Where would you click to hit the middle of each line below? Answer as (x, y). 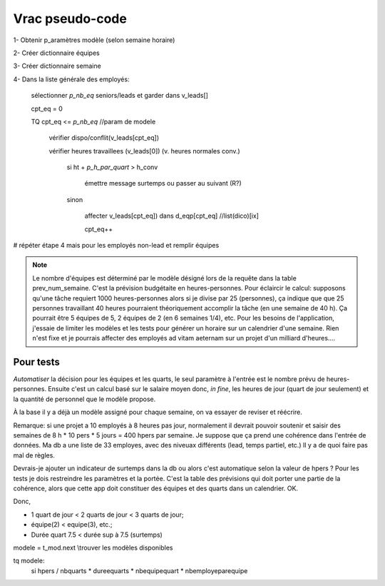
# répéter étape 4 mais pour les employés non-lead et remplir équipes (116, 246)
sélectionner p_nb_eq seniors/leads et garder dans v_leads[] (119, 96)
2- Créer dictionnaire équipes (56, 53)
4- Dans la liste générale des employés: (71, 79)
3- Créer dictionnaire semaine (57, 66)
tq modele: (29, 561)
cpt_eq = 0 (47, 108)
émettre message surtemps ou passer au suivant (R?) (163, 183)
